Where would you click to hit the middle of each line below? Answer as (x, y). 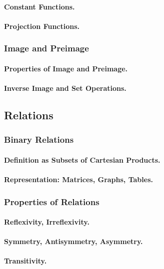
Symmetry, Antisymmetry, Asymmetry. (73, 241)
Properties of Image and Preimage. (66, 68)
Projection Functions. (42, 26)
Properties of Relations (52, 201)
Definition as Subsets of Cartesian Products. (82, 159)
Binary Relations (39, 139)
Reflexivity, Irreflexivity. (47, 222)
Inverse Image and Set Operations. (65, 88)
